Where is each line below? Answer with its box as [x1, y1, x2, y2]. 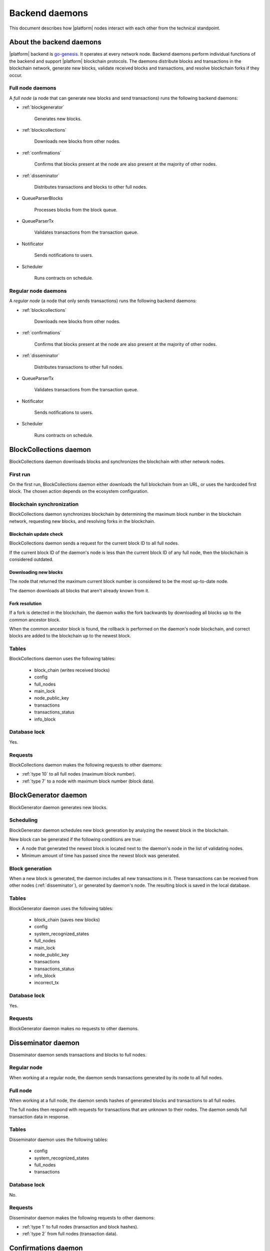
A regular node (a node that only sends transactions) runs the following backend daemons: [9, 298, 197, 304]
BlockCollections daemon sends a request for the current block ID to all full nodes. [9, 540, 179, 546]
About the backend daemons [9, 38, 102, 47]
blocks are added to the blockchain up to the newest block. [9, 633, 131, 639]
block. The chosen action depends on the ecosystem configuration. [9, 488, 149, 494]
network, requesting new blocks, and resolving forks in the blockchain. [9, 518, 155, 524]
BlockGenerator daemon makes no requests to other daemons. [9, 1025, 139, 1031]
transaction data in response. [9, 1113, 69, 1119]
